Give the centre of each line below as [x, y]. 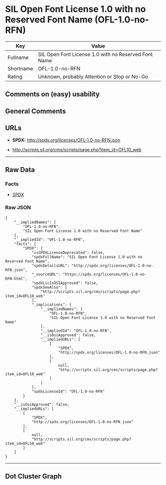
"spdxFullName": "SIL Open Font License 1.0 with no [87, 257]
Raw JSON [18, 208]
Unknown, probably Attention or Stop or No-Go [93, 76]
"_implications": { [51, 304]
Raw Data [20, 170]
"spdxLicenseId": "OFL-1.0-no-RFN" [68, 391]
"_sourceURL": [46, 274]
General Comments [36, 111]
